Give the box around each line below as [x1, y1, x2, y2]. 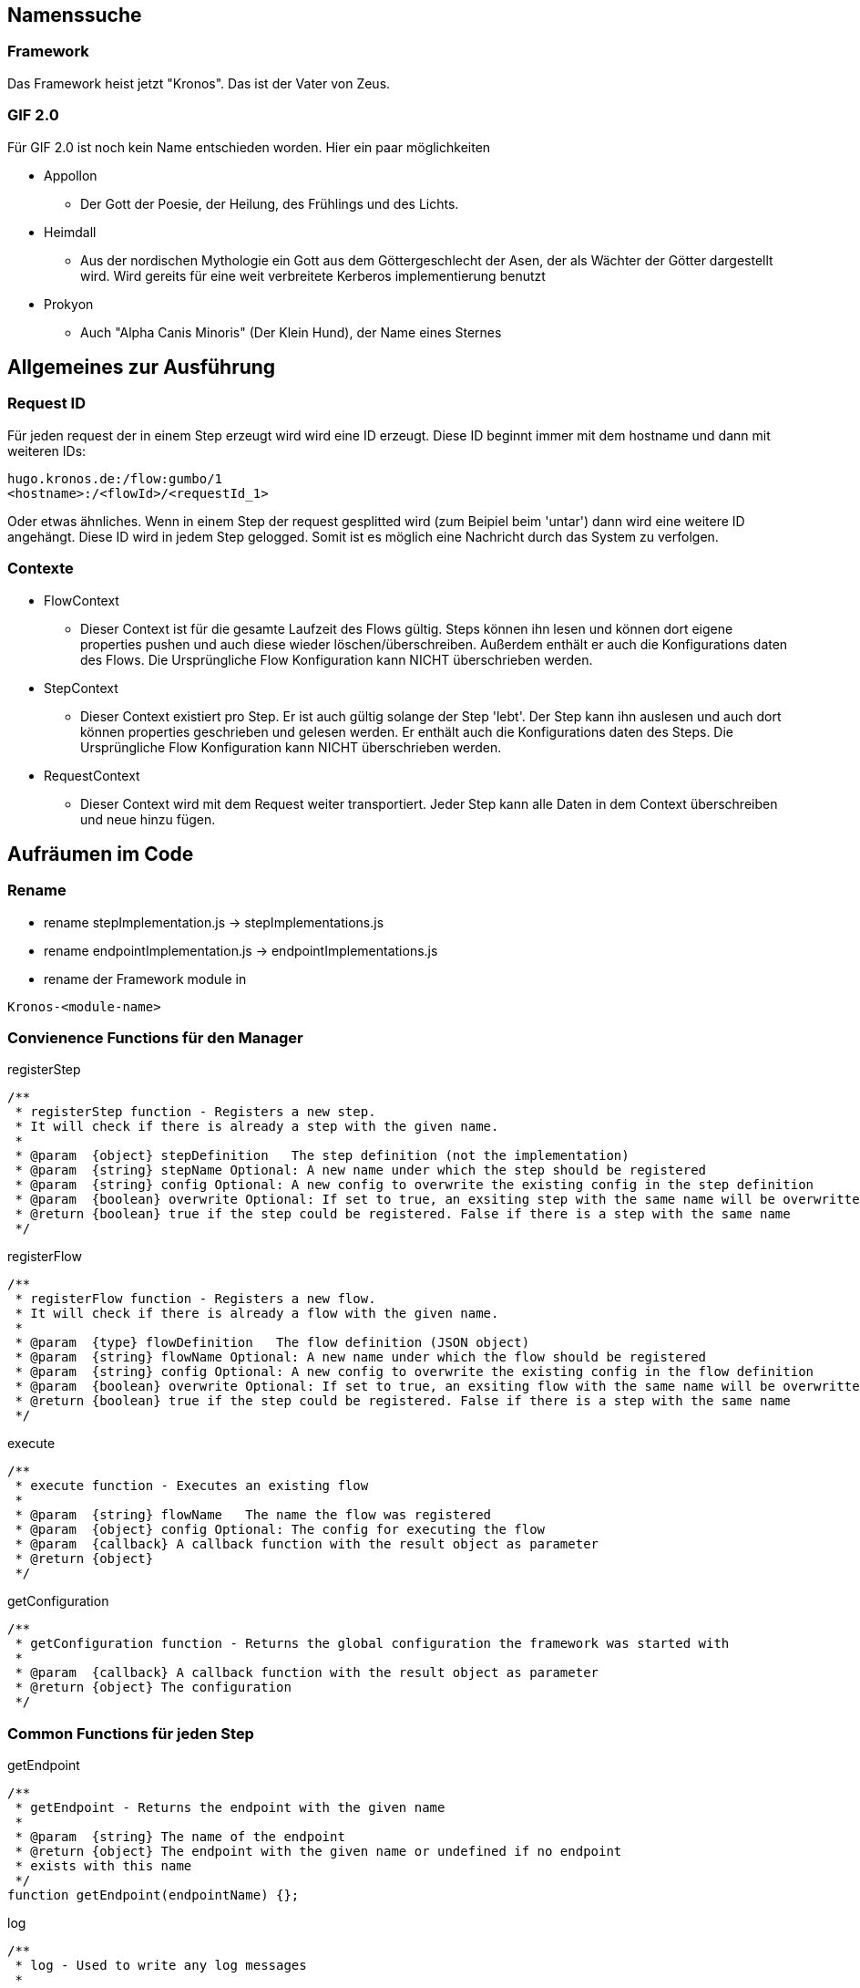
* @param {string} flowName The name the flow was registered [15, 1507, 492, 1523]
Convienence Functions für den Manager [7, 1029, 303, 1048]
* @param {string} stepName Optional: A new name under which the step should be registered [15, 1163, 707, 1178]
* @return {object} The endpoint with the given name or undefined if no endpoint [15, 1844, 622, 1859]
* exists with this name [15, 1859, 192, 1874]
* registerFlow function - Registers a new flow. [15, 1291, 376, 1307]
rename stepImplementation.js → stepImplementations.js [44, 914, 384, 930]
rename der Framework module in [44, 970, 247, 987]
